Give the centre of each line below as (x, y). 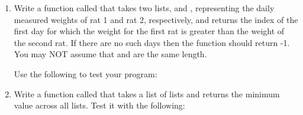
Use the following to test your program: (86, 73)
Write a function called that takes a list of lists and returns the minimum (147, 93)
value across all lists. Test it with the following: (99, 105)
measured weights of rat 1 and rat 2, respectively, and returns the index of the (156, 19)
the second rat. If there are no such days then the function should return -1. (152, 42)
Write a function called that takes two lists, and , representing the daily (144, 8)
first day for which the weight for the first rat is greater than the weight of (149, 31)
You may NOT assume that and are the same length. (110, 54)
